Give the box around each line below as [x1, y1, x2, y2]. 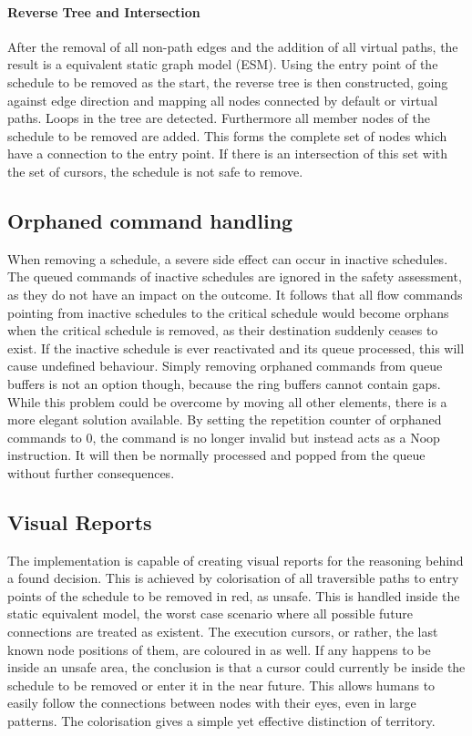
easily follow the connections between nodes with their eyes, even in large [7, 693, 416, 712]
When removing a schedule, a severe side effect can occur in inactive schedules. [7, 249, 448, 268]
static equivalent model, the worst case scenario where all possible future [7, 604, 414, 623]
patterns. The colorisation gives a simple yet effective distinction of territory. [7, 711, 436, 731]
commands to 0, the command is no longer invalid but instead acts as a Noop [7, 427, 440, 446]
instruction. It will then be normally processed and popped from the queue [7, 445, 426, 465]
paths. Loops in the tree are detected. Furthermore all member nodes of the [7, 108, 431, 128]
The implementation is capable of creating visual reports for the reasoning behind [7, 550, 464, 569]
